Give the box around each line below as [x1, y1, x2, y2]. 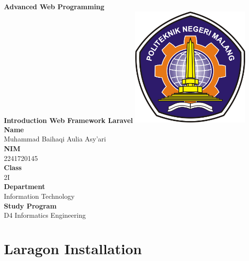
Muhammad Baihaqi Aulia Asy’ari [4, 134, 106, 144]
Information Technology [4, 191, 75, 201]
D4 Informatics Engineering [4, 210, 86, 220]
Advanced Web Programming [4, 1, 105, 11]
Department [4, 181, 45, 191]
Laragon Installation [4, 238, 142, 258]
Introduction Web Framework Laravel [4, 115, 133, 125]
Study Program [4, 200, 57, 210]
